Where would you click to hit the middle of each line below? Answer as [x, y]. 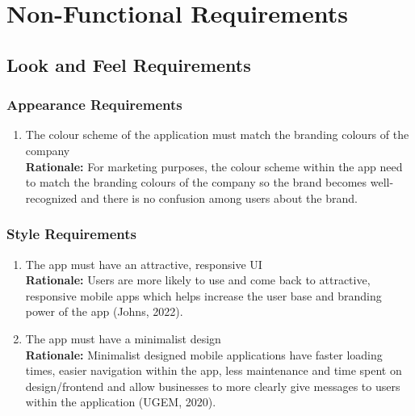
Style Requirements [71, 234]
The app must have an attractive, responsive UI [144, 264]
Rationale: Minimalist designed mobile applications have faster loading [204, 354]
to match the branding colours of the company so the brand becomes [196, 182]
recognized [51, 197]
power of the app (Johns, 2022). [104, 311]
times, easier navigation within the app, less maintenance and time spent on [214, 370]
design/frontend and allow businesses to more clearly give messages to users [213, 386]
